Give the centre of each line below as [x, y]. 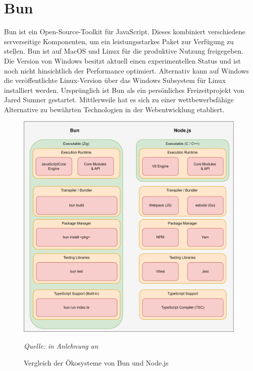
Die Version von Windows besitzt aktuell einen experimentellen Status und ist [123, 60]
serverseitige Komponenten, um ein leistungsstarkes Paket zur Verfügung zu [119, 41]
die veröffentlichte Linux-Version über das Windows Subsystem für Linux [115, 80]
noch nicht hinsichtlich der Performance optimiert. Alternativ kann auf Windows [126, 70]
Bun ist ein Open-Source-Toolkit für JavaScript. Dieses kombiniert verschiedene [125, 32]
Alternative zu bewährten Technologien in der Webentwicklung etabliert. [114, 109]
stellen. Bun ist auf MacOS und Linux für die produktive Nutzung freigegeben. [124, 51]
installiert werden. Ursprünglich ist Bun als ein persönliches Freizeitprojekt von [124, 90]
